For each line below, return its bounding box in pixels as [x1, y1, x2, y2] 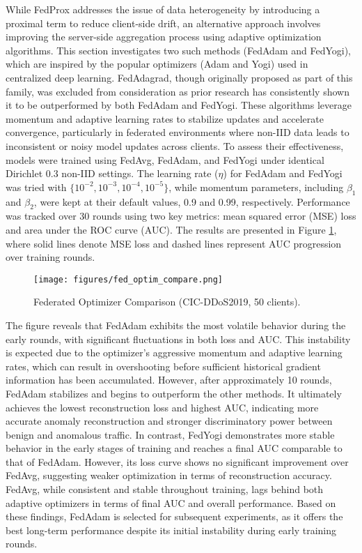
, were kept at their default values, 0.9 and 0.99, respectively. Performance [33, 194, 350, 209]
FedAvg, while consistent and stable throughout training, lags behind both [6, 482, 324, 497]
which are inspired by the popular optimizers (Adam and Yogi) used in [6, 56, 308, 71]
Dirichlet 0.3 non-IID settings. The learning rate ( [6, 166, 219, 181]
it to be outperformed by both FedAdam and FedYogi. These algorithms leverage [6, 98, 352, 112]
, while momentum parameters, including [168, 179, 344, 194]
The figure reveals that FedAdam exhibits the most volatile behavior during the [6, 317, 346, 332]
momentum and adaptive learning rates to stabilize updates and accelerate [6, 111, 324, 126]
